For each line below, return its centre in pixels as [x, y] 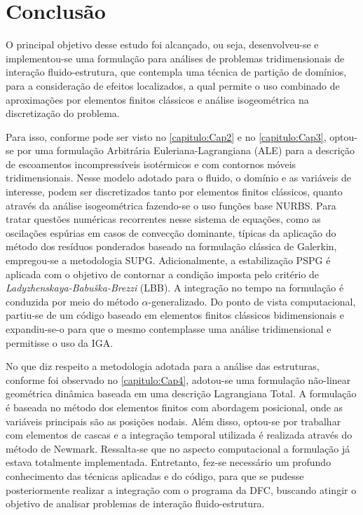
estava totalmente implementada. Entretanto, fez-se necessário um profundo [169, 462]
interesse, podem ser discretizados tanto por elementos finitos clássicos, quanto [174, 192]
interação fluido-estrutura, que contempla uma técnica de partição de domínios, [176, 72]
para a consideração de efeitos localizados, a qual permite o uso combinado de [173, 85]
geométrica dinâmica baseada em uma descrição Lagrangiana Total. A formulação [181, 393]
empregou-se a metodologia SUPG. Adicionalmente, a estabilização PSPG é [168, 260]
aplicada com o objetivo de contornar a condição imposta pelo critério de [163, 274]
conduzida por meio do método [72, 301]
